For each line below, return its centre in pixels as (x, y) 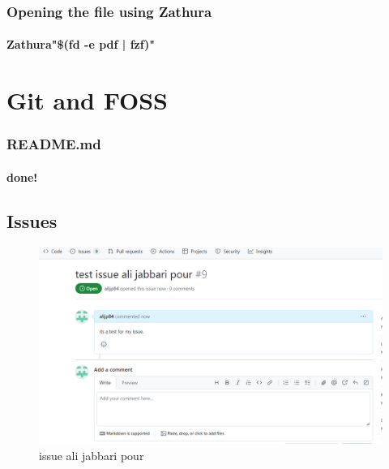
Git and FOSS (87, 100)
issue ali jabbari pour (92, 455)
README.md (54, 144)
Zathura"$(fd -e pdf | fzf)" (81, 44)
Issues (32, 220)
